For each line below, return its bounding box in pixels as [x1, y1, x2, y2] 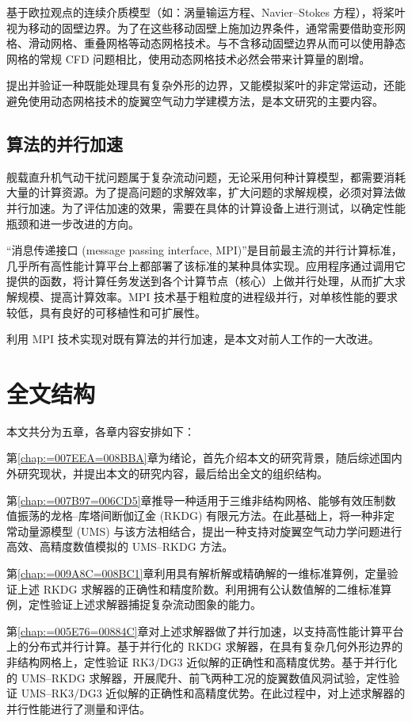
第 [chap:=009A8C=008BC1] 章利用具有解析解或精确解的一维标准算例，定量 [6, 564, 387, 581]
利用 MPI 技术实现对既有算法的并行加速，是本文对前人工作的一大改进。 [6, 330, 380, 347]
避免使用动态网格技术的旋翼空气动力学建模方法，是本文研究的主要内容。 [6, 92, 383, 109]
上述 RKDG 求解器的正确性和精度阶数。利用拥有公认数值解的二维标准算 [17, 580, 392, 597]
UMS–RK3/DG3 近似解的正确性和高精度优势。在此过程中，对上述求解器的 [21, 685, 406, 701]
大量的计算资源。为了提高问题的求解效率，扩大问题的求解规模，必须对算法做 [6, 184, 406, 201]
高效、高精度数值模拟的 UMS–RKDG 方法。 [6, 538, 234, 555]
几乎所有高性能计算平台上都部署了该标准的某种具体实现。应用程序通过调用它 [6, 257, 406, 273]
